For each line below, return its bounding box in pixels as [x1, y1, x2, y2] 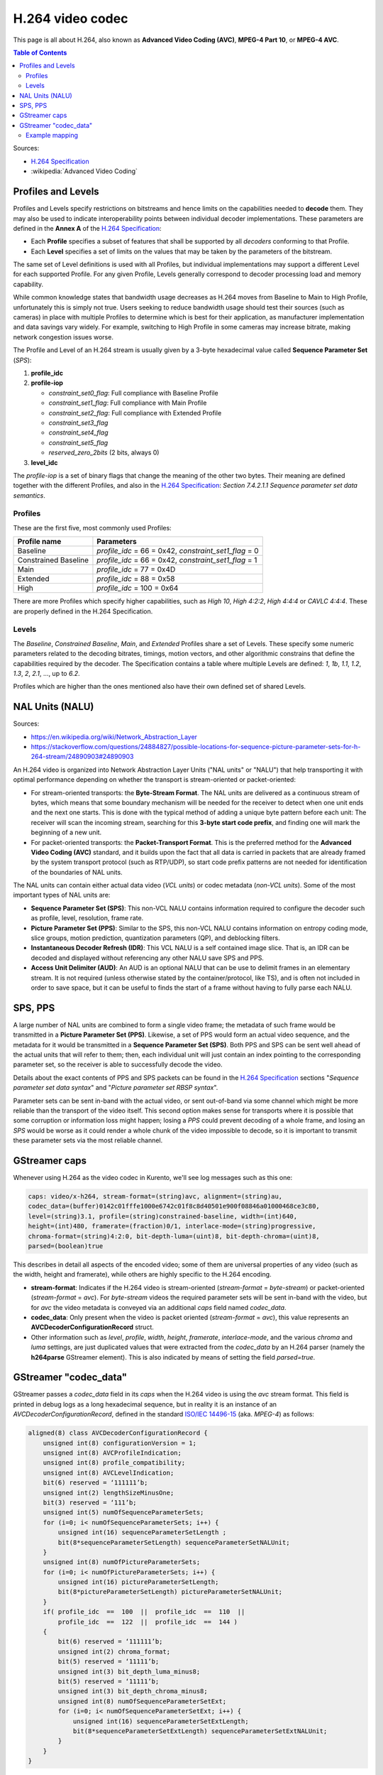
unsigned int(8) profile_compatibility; [43, 1459, 186, 1467]
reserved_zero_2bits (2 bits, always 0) [48, 448, 160, 457]
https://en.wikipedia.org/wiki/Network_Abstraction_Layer [30, 732, 198, 741]
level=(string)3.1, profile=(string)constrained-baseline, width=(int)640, [28, 1212, 298, 1220]
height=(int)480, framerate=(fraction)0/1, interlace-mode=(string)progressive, [28, 1222, 316, 1230]
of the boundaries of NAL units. [30, 868, 123, 876]
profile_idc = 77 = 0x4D [96, 564, 176, 574]
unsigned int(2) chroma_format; [57, 1647, 170, 1656]
